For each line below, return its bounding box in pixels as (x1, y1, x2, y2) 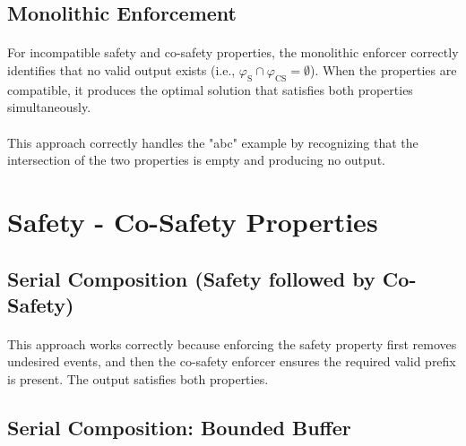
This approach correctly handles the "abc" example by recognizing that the (7, 133, 419, 151)
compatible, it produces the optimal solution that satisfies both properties (7, 80, 413, 99)
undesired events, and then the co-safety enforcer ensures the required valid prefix (7, 352, 456, 371)
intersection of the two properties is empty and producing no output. (7, 150, 385, 169)
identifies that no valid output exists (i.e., (7, 60, 236, 79)
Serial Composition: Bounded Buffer (7, 414, 351, 442)
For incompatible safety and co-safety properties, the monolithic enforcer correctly (7, 43, 459, 62)
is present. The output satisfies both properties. (7, 370, 269, 389)
